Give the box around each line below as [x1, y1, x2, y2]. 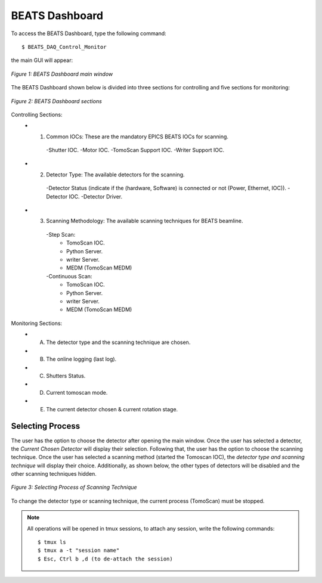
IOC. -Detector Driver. [69, 193, 123, 200]
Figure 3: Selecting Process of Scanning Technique [11, 483, 137, 491]
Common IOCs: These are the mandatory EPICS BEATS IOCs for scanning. [46, 133, 229, 140]
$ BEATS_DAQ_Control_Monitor [21, 44, 107, 50]
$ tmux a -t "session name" [38, 547, 120, 554]
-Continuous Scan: [46, 272, 92, 280]
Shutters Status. [46, 373, 86, 380]
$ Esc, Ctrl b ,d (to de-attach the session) [38, 555, 173, 562]
